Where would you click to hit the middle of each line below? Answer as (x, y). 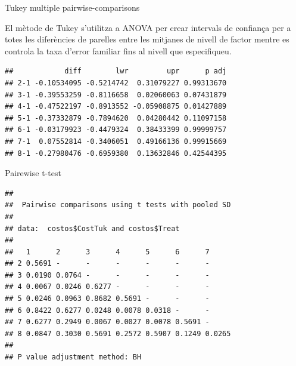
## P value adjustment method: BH (73, 357)
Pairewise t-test (33, 173)
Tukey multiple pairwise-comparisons (72, 7)
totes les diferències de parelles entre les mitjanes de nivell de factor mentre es (147, 39)
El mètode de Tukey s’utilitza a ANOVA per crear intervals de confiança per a (148, 27)
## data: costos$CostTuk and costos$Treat (92, 228)
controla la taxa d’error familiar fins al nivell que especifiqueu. (118, 50)
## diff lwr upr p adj (116, 71)
